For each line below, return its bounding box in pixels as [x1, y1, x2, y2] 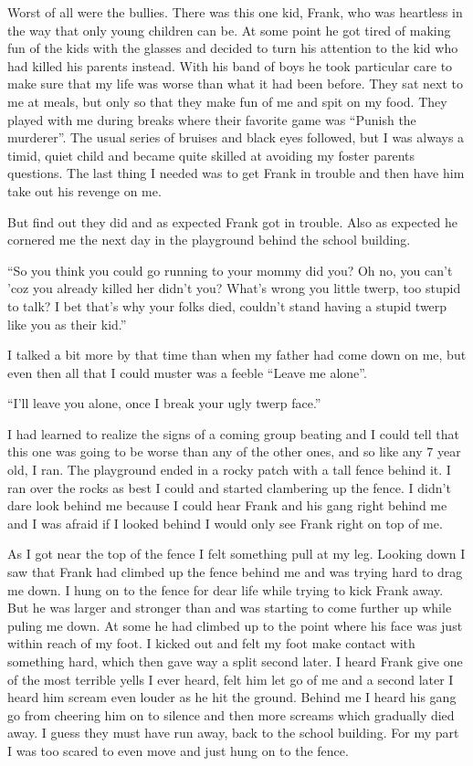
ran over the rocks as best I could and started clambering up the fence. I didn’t [7, 477, 451, 497]
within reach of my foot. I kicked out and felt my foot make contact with [7, 634, 415, 653]
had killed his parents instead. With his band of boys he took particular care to [7, 56, 453, 75]
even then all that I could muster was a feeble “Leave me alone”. [7, 362, 367, 382]
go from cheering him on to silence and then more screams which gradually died [7, 705, 455, 724]
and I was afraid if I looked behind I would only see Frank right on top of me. [7, 513, 443, 532]
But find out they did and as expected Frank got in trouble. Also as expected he [7, 212, 458, 231]
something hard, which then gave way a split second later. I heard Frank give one [7, 652, 463, 670]
